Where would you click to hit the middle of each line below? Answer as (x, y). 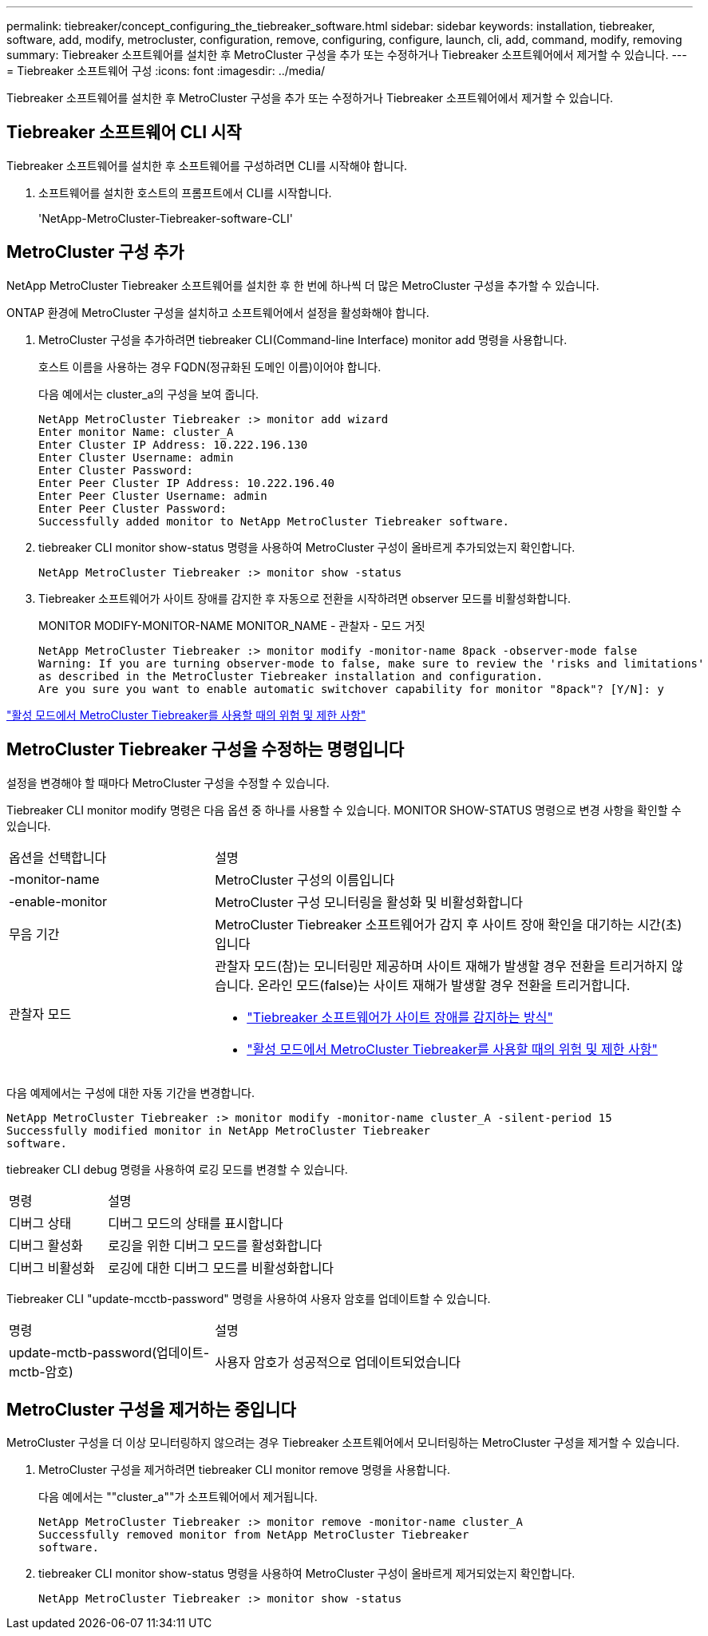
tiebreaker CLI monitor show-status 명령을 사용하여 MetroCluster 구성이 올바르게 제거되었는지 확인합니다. (307, 1574)
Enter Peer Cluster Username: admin (153, 495)
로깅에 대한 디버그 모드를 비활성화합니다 (221, 1268)
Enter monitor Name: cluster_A (136, 432)
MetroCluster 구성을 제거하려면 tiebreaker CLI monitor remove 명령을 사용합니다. (244, 1470)
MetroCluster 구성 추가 (95, 252)
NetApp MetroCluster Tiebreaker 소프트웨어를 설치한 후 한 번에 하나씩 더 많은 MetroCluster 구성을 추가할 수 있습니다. (303, 285)
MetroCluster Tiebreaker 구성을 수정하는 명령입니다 (206, 750)
